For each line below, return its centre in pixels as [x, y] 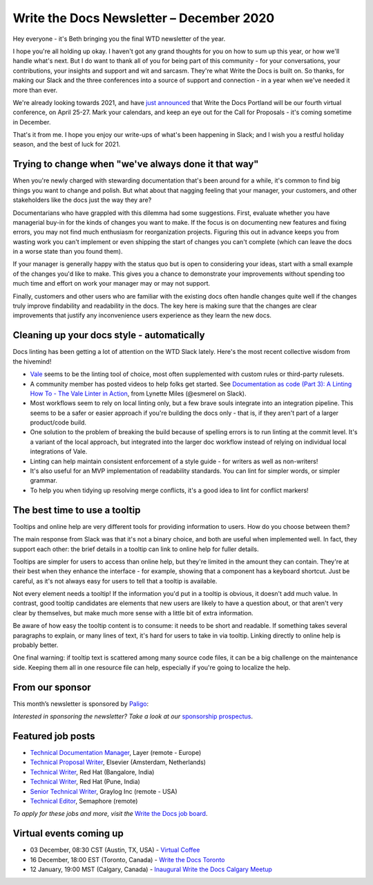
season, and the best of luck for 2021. [67, 145]
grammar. [44, 481]
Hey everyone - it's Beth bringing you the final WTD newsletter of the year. [119, 39]
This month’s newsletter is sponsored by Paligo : [80, 704]
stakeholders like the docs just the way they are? [82, 200]
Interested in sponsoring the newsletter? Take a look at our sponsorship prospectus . [133, 716]
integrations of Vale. [59, 451]
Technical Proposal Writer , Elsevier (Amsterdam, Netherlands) [118, 762]
